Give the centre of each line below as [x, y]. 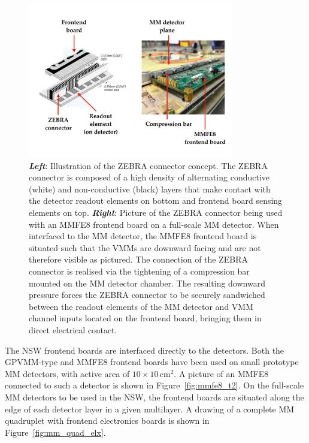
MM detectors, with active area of [67, 373]
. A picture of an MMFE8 [221, 373]
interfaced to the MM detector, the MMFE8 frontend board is [143, 236]
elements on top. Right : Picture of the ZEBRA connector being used [156, 213]
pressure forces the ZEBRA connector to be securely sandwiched [147, 295]
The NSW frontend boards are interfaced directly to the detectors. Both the [145, 350]
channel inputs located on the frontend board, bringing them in [145, 318]
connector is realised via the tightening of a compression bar [139, 271]
